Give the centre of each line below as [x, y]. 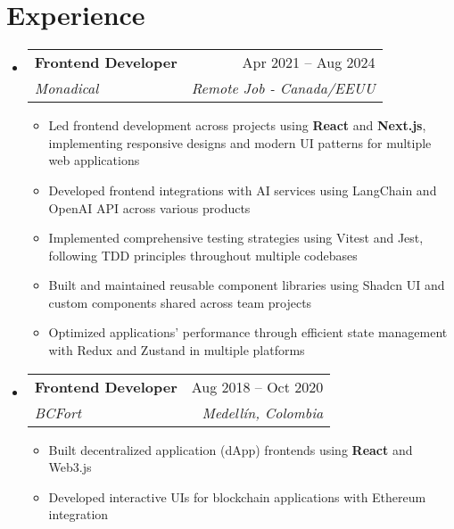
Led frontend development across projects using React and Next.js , [237, 125]
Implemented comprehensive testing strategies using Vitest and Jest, [236, 238]
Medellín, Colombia [263, 412]
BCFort [58, 412]
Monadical [66, 88]
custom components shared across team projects [180, 302]
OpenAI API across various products [149, 207]
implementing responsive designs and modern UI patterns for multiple [240, 142]
